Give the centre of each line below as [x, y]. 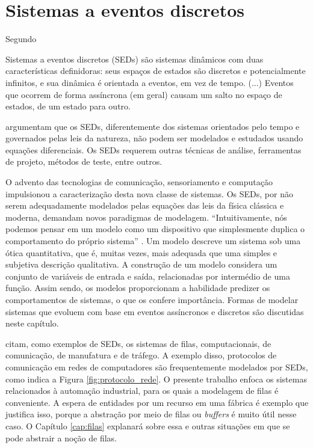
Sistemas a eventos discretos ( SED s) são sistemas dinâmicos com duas [135, 59]
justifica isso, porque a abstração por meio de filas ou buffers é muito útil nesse [151, 414]
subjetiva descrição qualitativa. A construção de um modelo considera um [141, 264]
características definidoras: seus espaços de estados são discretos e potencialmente [156, 71]
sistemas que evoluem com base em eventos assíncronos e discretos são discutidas [155, 311]
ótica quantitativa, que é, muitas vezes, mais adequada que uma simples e [141, 252]
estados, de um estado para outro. [68, 106]
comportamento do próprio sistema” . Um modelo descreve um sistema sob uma [153, 241]
